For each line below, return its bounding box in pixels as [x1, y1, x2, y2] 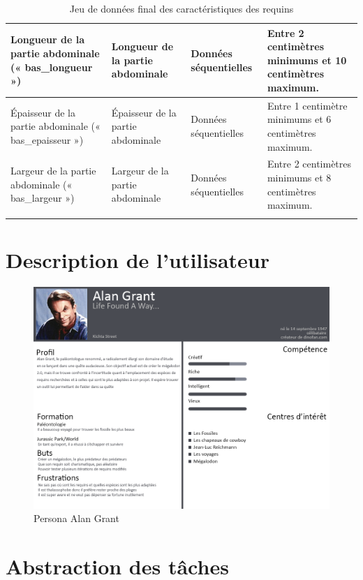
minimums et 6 [267, 112, 332, 126]
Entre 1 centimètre [267, 98, 348, 112]
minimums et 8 [267, 170, 332, 185]
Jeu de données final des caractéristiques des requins [69, 1, 294, 15]
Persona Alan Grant [34, 511, 119, 526]
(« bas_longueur [10, 59, 93, 74]
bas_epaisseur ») [10, 132, 84, 147]
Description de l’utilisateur [6, 245, 269, 274]
